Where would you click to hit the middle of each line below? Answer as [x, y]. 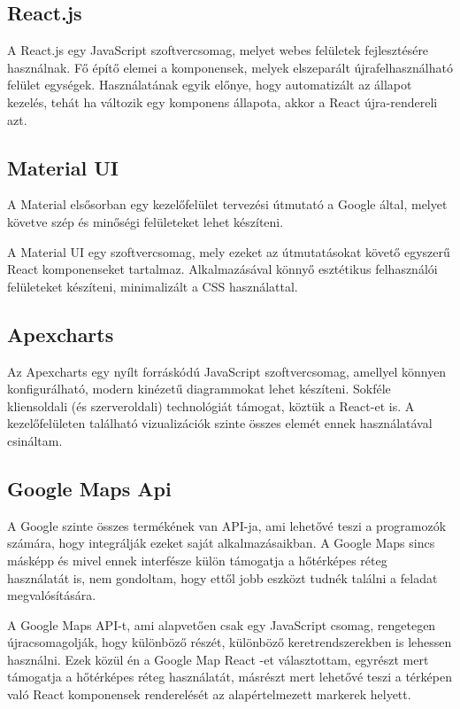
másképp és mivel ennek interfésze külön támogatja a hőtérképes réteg [197, 560]
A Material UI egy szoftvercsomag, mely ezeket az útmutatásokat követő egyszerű [229, 251]
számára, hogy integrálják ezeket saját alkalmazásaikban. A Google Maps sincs [221, 543]
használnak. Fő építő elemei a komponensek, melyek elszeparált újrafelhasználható [230, 67]
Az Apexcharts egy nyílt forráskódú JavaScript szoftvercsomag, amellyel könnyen [227, 371]
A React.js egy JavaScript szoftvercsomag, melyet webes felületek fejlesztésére [218, 50]
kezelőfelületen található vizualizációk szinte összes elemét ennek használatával [220, 423]
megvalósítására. [52, 595]
